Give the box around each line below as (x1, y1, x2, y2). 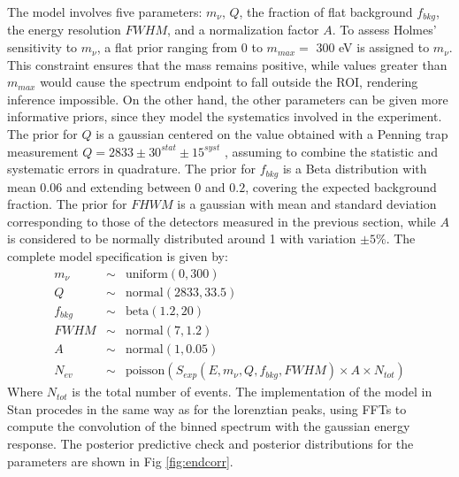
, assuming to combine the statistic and (224, 142, 438, 160)
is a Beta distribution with (282, 159, 427, 178)
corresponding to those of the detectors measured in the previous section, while (7, 212, 436, 230)
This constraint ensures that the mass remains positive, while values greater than (7, 55, 448, 73)
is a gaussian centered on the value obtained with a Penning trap (96, 125, 448, 143)
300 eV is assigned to (316, 38, 430, 57)
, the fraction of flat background (239, 3, 413, 20)
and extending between (65, 177, 191, 196)
